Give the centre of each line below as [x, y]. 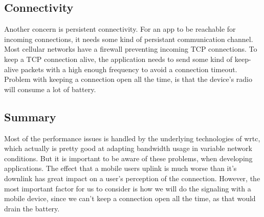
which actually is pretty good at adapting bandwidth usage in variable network [128, 148]
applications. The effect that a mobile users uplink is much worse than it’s [120, 168]
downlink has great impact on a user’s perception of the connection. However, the [132, 178]
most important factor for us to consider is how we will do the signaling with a [128, 188]
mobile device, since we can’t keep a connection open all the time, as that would [130, 198]
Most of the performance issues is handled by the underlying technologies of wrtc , [132, 138]
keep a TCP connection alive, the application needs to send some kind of [118, 59]
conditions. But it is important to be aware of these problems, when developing [128, 158]
